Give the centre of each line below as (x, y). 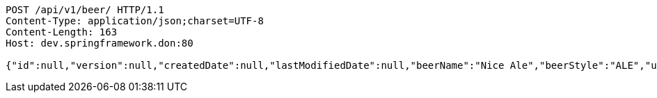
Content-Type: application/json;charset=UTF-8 (135, 21)
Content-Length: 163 (62, 32)
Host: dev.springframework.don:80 (100, 43)
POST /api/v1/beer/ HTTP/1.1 (85, 10)
